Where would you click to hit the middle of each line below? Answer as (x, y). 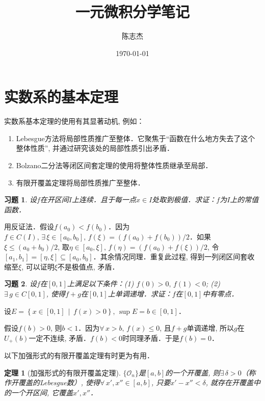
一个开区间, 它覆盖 (42, 392)
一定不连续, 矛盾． (60, 338)
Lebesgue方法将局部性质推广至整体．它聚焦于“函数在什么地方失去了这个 (136, 138)
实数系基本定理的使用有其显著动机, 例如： (74, 121)
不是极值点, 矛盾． (88, 266)
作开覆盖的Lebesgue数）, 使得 (52, 382)
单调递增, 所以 (210, 328)
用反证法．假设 (29, 226)
